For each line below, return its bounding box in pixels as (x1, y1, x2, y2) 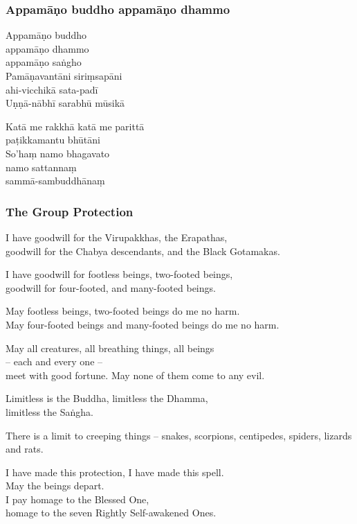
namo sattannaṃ (6, 159, 77, 174)
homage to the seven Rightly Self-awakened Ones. (6, 505, 217, 520)
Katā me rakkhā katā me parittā (6, 119, 145, 133)
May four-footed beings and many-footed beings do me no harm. (6, 317, 280, 331)
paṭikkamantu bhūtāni (6, 132, 100, 147)
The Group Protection (6, 202, 134, 220)
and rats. (6, 442, 44, 456)
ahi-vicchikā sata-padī (6, 82, 98, 96)
